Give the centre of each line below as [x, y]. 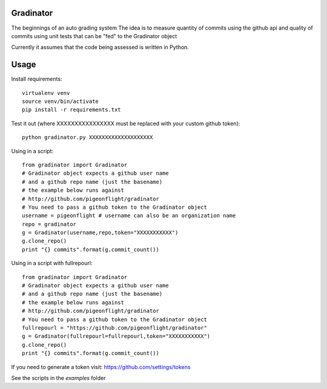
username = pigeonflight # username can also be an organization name [129, 216]
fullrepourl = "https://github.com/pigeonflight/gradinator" [114, 328]
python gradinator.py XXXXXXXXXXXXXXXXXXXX [88, 137]
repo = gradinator [49, 224]
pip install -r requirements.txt [71, 110]
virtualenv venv [46, 93]
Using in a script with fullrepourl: [52, 263]
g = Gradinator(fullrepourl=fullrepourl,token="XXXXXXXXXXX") [116, 336]
